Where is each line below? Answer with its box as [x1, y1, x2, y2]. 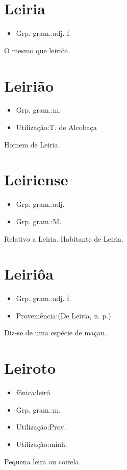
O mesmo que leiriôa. [4, 45, 70, 55]
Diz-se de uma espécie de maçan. [4, 327, 107, 338]
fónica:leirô [16, 387, 50, 398]
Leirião [4, 75, 54, 96]
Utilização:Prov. [16, 421, 66, 432]
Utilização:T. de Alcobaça [16, 122, 97, 133]
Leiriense [4, 169, 68, 190]
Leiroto [4, 357, 56, 378]
